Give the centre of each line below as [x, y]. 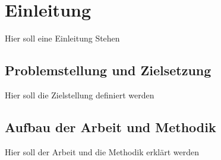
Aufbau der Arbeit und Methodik [110, 127]
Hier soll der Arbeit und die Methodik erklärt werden [102, 151]
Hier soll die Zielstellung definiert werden [80, 95]
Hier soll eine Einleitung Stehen [62, 38]
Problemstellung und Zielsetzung [108, 70]
